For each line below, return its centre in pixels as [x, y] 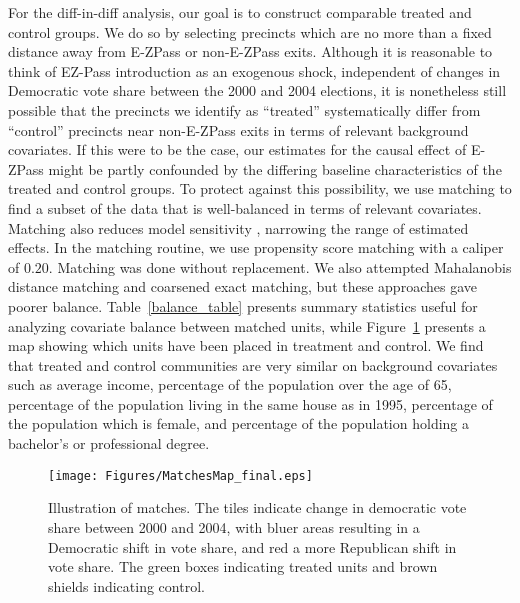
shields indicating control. [126, 585]
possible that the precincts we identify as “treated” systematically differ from [244, 109]
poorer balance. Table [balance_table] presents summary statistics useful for [243, 305]
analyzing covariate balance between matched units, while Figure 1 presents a [247, 325]
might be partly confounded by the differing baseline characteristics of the [275, 168]
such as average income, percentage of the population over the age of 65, [230, 384]
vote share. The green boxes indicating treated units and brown [243, 566]
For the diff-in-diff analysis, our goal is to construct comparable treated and [240, 12]
